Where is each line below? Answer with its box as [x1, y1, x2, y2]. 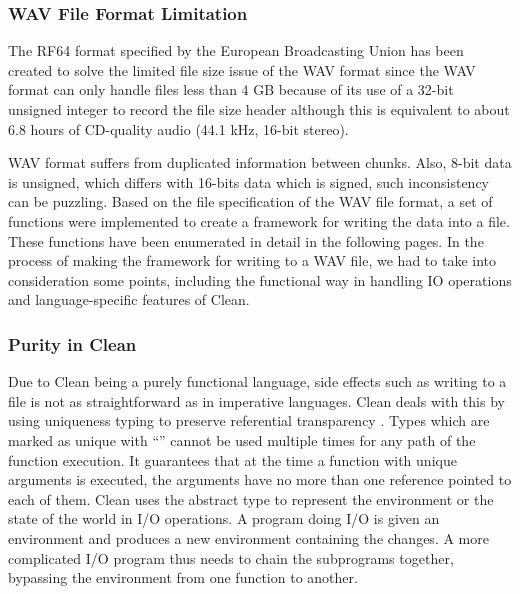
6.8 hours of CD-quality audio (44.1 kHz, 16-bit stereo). [8, 118, 349, 139]
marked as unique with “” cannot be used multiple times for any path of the [8, 429, 476, 450]
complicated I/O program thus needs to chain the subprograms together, [8, 547, 454, 568]
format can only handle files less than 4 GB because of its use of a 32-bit [8, 79, 454, 100]
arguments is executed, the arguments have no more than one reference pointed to [8, 469, 512, 490]
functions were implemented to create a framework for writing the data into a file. [8, 210, 510, 231]
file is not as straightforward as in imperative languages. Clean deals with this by [8, 390, 505, 411]
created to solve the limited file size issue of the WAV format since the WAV [8, 59, 476, 80]
